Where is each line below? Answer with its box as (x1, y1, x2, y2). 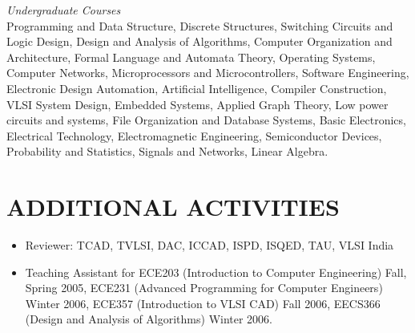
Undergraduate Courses (6, 2, 121, 18)
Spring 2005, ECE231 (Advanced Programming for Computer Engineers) (25, 279, 383, 296)
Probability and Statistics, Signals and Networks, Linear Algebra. (6, 143, 328, 160)
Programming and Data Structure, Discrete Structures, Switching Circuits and (6, 17, 393, 34)
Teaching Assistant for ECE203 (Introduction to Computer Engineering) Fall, (25, 263, 407, 280)
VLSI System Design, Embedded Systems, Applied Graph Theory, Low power (6, 95, 389, 112)
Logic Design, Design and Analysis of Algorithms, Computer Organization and (6, 33, 393, 50)
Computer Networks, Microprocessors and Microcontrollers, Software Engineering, (6, 64, 409, 81)
